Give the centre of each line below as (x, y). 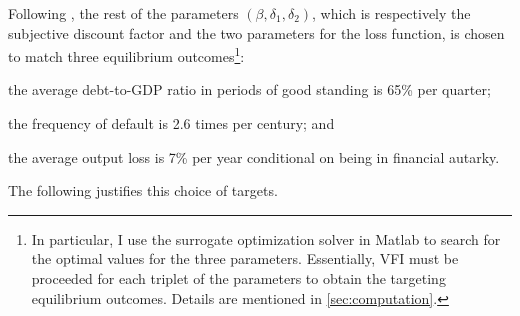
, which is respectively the (391, 13)
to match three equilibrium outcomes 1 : (126, 54)
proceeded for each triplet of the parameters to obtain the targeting (238, 278)
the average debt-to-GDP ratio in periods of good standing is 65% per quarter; (249, 89)
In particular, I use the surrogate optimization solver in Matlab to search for (266, 238)
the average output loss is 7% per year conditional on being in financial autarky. (254, 156)
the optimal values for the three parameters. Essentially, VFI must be (245, 258)
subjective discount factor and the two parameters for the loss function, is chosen (256, 32)
